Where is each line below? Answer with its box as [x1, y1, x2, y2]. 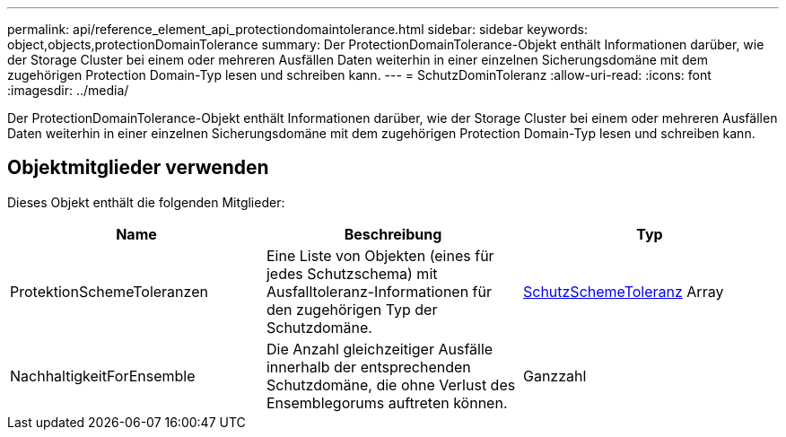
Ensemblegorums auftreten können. [266, 393, 508, 412]
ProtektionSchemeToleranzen [10, 282, 208, 301]
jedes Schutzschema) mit [266, 264, 438, 283]
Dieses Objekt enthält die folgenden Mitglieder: [7, 194, 285, 210]
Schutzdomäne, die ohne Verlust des [266, 375, 516, 394]
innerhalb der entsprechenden [266, 357, 471, 376]
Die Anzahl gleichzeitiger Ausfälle [266, 339, 493, 358]
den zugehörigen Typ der [266, 300, 438, 319]
